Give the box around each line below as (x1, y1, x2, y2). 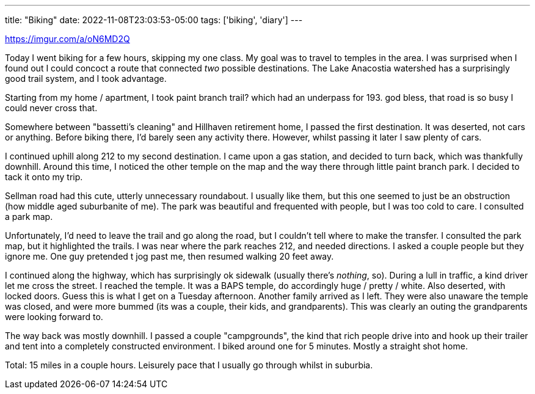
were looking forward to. (5, 312, 103, 322)
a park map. (5, 211, 53, 222)
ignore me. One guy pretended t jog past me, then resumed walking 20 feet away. (5, 251, 334, 261)
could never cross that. (5, 103, 98, 113)
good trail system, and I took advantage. (5, 73, 167, 84)
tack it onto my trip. (5, 172, 83, 182)
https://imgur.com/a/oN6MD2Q (5, 34, 130, 44)
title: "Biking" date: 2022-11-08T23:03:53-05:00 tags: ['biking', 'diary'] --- (5, 15, 303, 25)
